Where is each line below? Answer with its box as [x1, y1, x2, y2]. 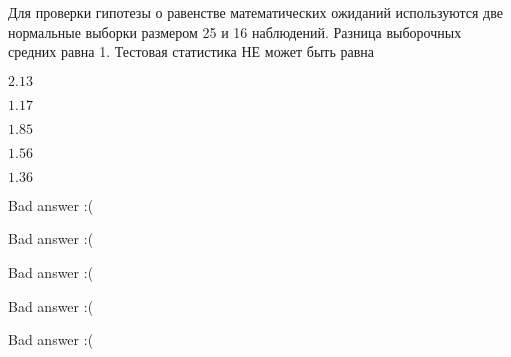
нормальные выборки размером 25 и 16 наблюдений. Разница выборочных [8, 21, 462, 42]
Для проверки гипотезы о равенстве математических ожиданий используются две [8, 2, 503, 22]
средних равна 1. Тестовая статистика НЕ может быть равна [8, 41, 375, 62]
